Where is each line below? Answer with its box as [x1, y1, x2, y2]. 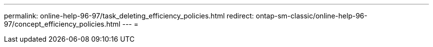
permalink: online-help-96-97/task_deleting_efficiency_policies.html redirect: [4, 12, 254, 20]
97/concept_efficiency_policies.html [4, 20, 121, 28]
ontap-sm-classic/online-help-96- [256, 12, 368, 20]
